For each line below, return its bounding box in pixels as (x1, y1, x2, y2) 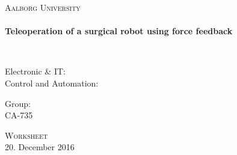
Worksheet (5, 129, 48, 141)
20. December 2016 (5, 141, 75, 153)
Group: (5, 97, 31, 109)
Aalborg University (5, 1, 81, 13)
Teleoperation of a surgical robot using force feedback (5, 25, 233, 37)
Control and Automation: (5, 76, 99, 89)
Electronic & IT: (5, 65, 66, 77)
